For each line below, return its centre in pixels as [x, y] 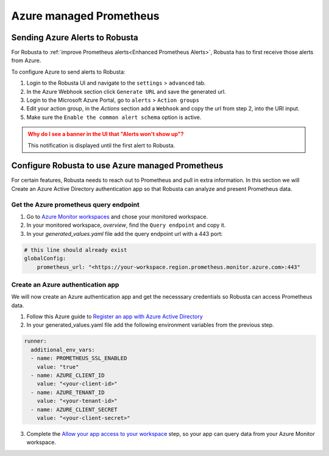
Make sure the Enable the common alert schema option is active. [114, 117]
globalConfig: [45, 258]
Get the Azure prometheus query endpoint [75, 204]
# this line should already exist [76, 250]
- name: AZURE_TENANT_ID [68, 392]
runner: [35, 341]
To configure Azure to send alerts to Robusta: [68, 72]
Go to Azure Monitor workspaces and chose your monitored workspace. [117, 217]
